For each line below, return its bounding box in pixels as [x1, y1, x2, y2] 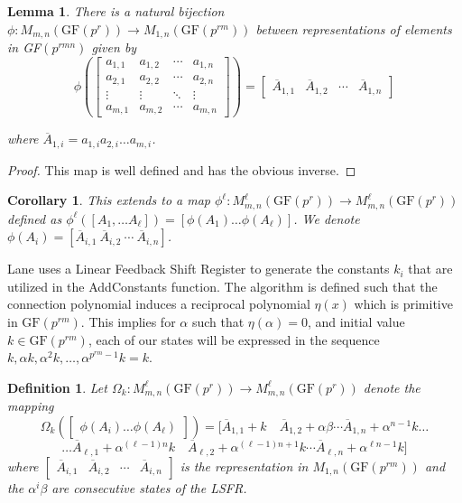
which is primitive [354, 294, 453, 313]
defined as [7, 209, 62, 228]
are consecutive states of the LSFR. [51, 478, 247, 497]
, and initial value [307, 312, 405, 331]
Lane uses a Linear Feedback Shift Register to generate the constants [7, 259, 390, 278]
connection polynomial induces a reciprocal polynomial [7, 294, 310, 313]
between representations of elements [255, 19, 452, 38]
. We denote [293, 209, 360, 228]
